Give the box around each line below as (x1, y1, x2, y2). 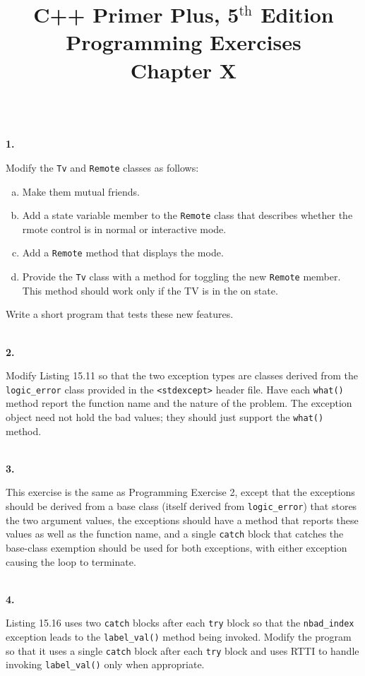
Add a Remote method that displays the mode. (22, 245, 224, 260)
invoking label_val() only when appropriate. (6, 657, 205, 672)
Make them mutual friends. (22, 184, 140, 198)
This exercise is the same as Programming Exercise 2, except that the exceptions (6, 485, 355, 499)
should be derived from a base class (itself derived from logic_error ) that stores (6, 499, 357, 513)
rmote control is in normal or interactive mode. (22, 221, 227, 236)
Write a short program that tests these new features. (6, 307, 234, 321)
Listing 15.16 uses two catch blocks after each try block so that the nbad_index (6, 615, 354, 630)
